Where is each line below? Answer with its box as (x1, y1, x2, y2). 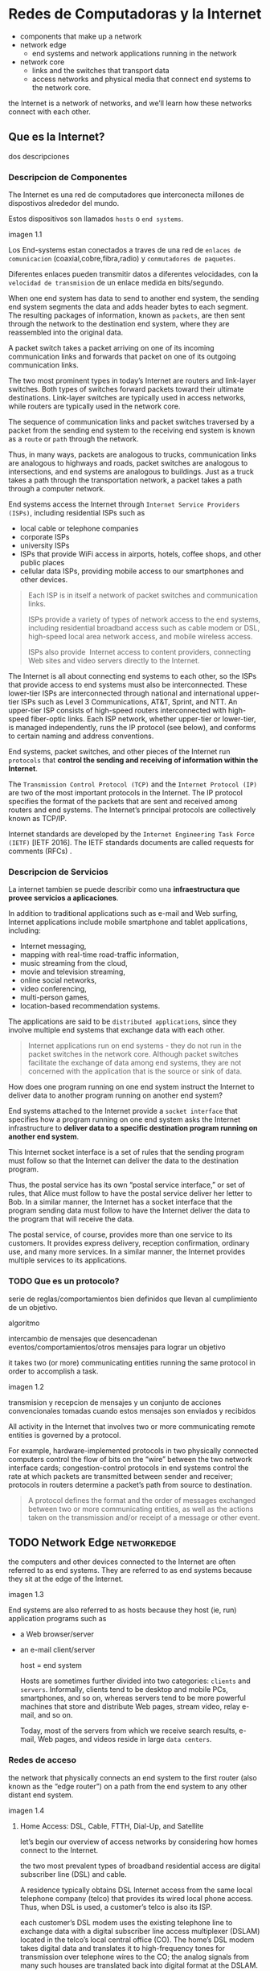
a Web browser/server (19, 1629, 95, 1639)
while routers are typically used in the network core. (8, 401, 181, 411)
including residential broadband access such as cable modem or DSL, (27, 623, 260, 633)
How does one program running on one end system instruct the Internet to (8, 1082, 255, 1092)
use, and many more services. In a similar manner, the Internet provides (8, 1247, 246, 1257)
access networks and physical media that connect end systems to (31, 74, 252, 84)
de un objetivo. (8, 1302, 58, 1312)
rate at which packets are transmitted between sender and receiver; (8, 1471, 233, 1480)
